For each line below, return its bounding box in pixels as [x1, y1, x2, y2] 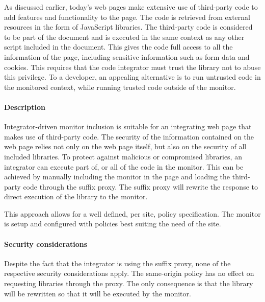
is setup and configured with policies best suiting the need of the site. [4, 218, 221, 229]
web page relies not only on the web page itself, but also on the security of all [4, 141, 247, 152]
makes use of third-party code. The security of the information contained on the [4, 131, 254, 142]
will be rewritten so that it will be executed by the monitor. [4, 288, 191, 298]
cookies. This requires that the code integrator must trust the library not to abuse [4, 61, 261, 72]
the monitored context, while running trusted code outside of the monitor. [4, 81, 236, 92]
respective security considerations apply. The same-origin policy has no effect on [4, 268, 254, 278]
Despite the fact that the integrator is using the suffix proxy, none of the [4, 258, 231, 268]
